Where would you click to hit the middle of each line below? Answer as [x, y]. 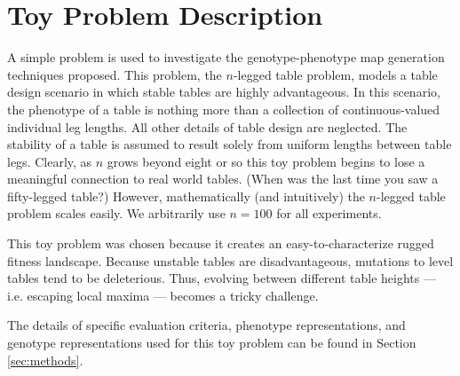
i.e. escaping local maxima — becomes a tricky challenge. [163, 295]
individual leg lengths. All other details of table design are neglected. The [207, 126]
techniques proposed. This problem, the [115, 74]
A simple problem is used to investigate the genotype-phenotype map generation [226, 57]
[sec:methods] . [45, 360]
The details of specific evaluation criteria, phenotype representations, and [206, 325]
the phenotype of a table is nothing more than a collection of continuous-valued [224, 109]
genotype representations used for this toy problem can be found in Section [212, 343]
